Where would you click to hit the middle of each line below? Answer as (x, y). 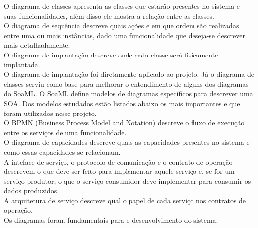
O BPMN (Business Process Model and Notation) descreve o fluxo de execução (124, 123)
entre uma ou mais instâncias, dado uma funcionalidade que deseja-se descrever (125, 35)
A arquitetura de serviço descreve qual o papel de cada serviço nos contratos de (125, 200)
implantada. (22, 64)
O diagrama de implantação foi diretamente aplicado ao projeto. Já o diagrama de (129, 74)
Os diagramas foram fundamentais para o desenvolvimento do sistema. (111, 220)
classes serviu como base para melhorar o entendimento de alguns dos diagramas (126, 84)
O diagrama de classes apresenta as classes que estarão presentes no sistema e (122, 6)
